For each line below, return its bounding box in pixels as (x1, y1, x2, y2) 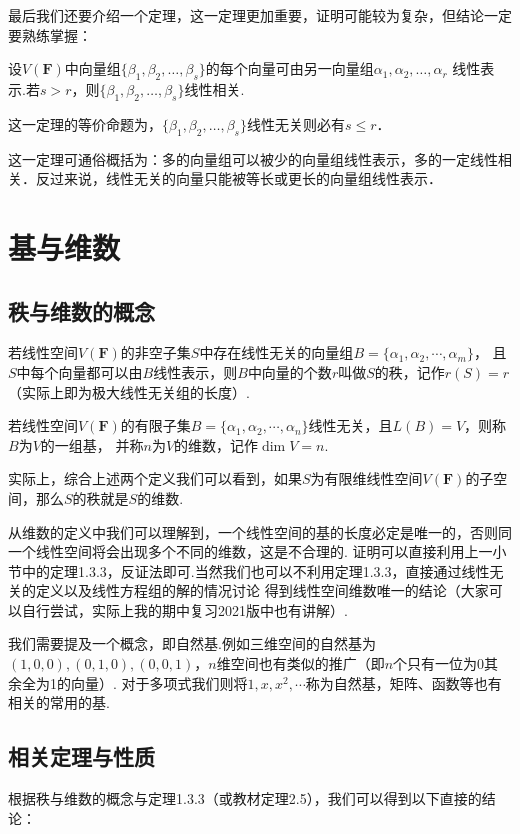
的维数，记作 (174, 434, 259, 455)
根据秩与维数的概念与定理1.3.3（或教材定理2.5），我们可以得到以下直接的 (8, 788, 482, 809)
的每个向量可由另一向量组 (205, 58, 374, 79)
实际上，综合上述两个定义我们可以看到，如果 (8, 468, 302, 489)
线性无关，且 (308, 415, 393, 436)
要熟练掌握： (8, 24, 92, 45)
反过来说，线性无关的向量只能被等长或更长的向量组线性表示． (35, 168, 442, 189)
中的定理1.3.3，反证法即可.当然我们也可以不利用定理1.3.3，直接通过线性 (21, 560, 490, 581)
